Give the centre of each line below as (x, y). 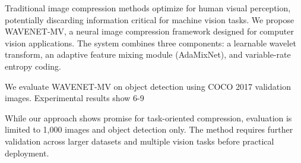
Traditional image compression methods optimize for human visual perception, (148, 8)
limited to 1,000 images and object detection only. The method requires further (149, 129)
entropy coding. (33, 66)
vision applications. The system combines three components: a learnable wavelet (150, 43)
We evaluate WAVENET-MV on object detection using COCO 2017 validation (148, 86)
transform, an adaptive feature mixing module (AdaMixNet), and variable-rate (148, 54)
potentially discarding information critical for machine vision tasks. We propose (150, 19)
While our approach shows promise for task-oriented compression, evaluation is (148, 117)
